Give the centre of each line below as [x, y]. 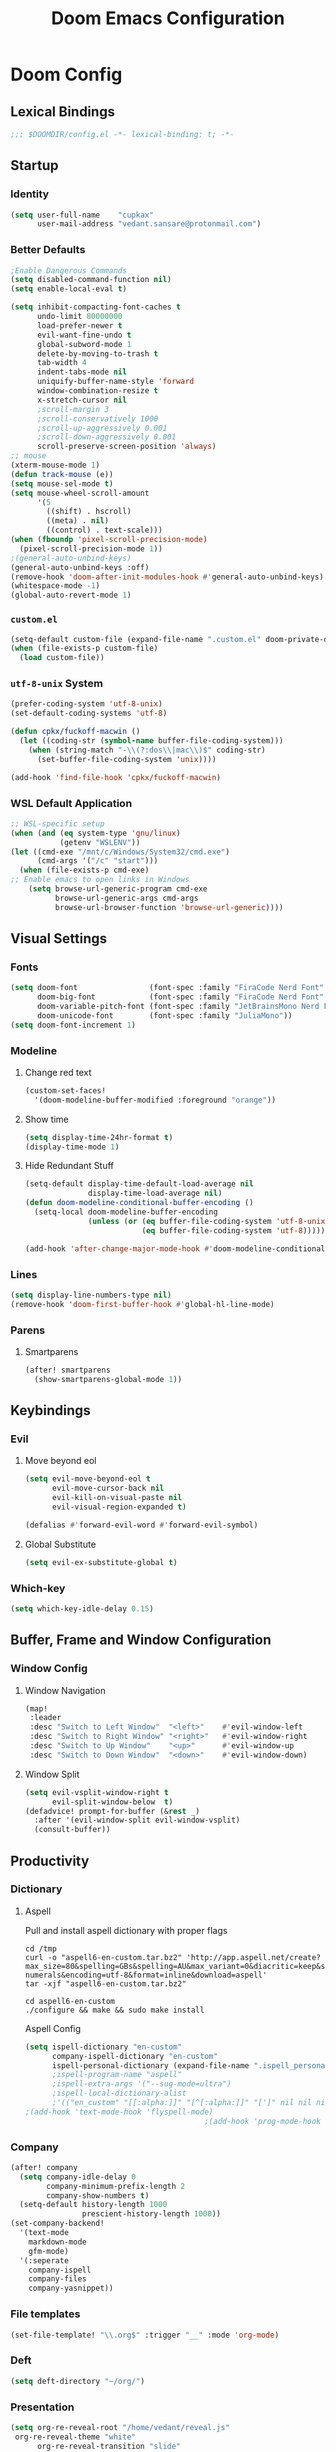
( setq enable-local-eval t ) [69, 289]
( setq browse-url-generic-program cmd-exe [118, 889]
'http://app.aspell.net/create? [254, 1957]
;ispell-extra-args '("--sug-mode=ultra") [141, 2084]
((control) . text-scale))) [104, 530]
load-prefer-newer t [79, 325]
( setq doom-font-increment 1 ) [73, 1025]
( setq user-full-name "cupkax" [82, 215]
